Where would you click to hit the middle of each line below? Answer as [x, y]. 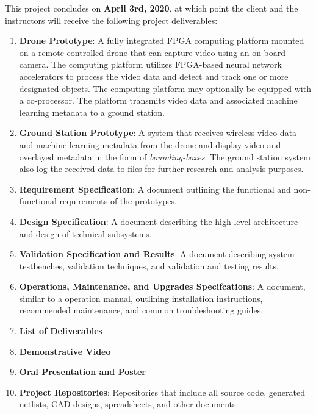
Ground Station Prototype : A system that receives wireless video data [158, 133]
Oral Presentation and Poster [82, 372]
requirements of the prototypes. [118, 201]
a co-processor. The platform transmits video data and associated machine [158, 100]
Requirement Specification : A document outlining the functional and [155, 189]
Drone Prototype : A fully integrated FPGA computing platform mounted [162, 41]
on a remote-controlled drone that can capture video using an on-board [153, 52]
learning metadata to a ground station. [92, 112]
